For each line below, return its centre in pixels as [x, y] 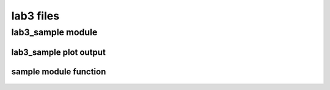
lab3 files [35, 16]
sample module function [59, 71]
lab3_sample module [54, 32]
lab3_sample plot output [59, 52]
